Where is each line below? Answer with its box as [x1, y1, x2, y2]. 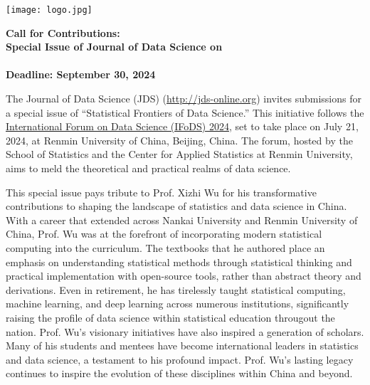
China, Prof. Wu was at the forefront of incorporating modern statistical [6, 226, 322, 241]
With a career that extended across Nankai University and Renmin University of [6, 212, 358, 227]
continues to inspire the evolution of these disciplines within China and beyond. [6, 366, 353, 381]
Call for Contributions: [6, 25, 120, 40]
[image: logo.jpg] [6, 5, 92, 15]
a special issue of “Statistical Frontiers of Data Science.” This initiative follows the [6, 105, 364, 120]
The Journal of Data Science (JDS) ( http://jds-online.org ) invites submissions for [6, 91, 361, 106]
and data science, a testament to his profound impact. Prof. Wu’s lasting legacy [6, 352, 354, 366]
